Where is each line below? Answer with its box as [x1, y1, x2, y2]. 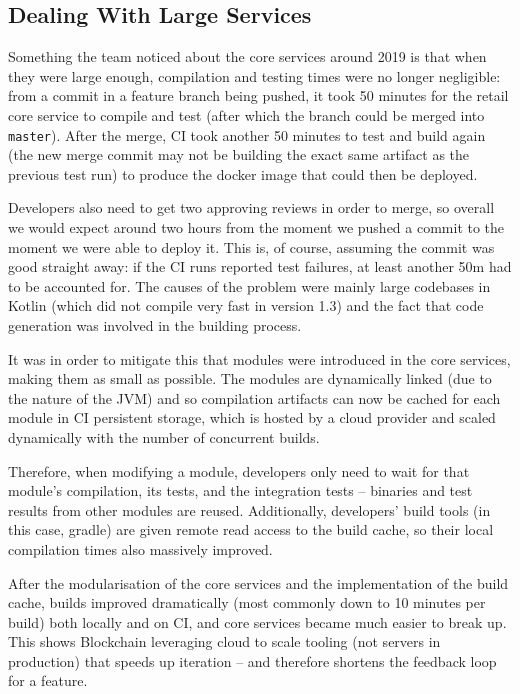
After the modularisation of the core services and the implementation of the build [8, 572, 509, 593]
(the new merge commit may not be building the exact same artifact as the [8, 144, 470, 165]
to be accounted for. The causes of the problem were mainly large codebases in [8, 275, 491, 296]
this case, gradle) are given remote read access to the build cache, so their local [8, 519, 494, 540]
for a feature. [8, 670, 88, 691]
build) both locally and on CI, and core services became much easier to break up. [8, 611, 507, 632]
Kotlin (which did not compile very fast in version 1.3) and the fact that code [8, 295, 484, 316]
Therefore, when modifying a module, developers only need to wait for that [8, 460, 470, 481]
